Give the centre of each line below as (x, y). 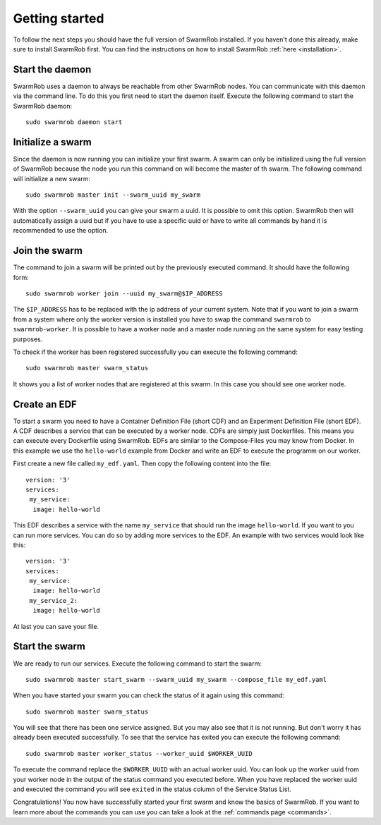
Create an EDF (45, 404)
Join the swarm (48, 251)
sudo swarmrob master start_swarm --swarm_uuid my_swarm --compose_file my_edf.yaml (176, 679)
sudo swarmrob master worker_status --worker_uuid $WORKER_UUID (139, 753)
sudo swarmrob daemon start (74, 122)
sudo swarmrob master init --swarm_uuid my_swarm (113, 195)
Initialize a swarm (52, 142)
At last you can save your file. (56, 626)
